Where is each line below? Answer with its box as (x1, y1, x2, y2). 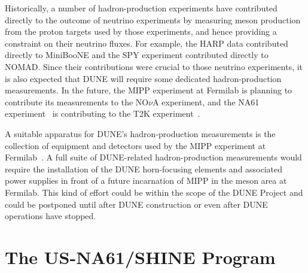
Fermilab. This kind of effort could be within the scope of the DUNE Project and (5, 186, 303, 198)
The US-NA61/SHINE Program (5, 244, 276, 269)
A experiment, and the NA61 (153, 95, 260, 108)
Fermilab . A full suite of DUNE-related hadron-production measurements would (5, 151, 302, 163)
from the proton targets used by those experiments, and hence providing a (5, 25, 277, 38)
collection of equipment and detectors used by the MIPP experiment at (5, 139, 266, 151)
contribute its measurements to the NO (5, 95, 149, 108)
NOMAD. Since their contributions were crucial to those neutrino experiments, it (5, 60, 303, 72)
